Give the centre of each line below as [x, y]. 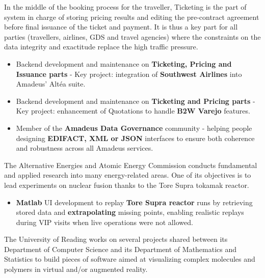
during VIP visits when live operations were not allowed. [104, 222]
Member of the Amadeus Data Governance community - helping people [134, 128]
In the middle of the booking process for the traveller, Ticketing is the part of [125, 7]
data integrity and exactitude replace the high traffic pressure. [101, 47]
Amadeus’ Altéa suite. [51, 84]
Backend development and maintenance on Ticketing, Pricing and [124, 63]
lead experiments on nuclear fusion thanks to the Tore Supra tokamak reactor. [127, 185]
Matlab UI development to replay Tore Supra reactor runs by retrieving [134, 202]
